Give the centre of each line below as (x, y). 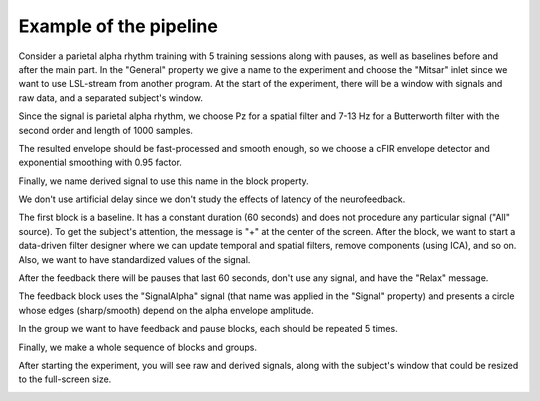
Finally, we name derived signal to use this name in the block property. (163, 181)
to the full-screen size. (65, 379)
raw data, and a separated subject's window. (111, 97)
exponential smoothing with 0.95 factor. (100, 162)
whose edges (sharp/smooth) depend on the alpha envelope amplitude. (166, 310)
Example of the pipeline (118, 26)
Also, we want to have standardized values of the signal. (134, 259)
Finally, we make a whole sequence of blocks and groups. (137, 347)
